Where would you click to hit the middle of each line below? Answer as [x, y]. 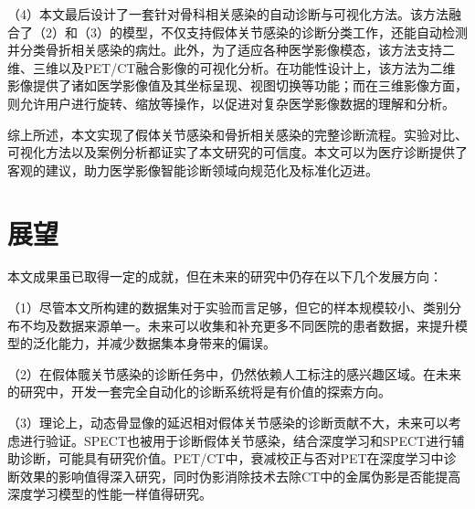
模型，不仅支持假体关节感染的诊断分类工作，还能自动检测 [295, 32]
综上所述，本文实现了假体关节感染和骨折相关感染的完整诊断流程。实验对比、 [237, 134]
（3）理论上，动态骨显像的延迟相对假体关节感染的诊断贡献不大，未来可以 [228, 423]
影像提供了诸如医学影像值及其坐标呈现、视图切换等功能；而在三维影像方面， [237, 85]
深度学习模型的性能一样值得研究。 [110, 494]
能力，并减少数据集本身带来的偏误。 [167, 343]
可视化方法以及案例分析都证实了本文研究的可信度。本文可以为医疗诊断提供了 [237, 152]
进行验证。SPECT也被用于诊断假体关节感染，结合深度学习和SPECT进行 [236, 440]
